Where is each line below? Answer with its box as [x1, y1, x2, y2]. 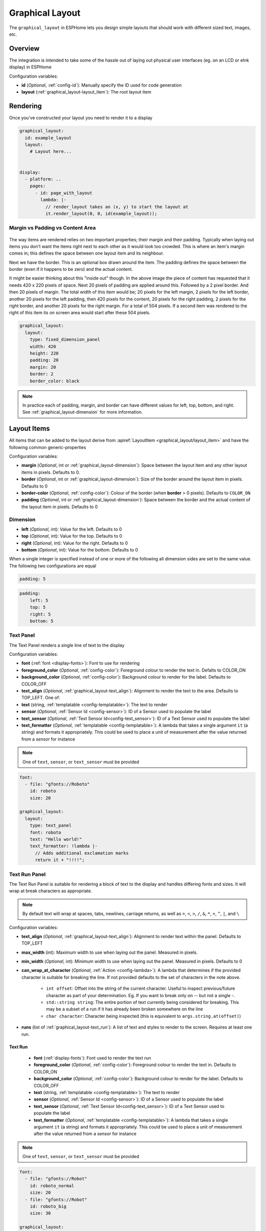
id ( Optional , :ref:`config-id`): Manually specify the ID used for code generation [21, 82, 182, 88]
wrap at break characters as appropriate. [9, 888, 92, 894]
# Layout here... [30, 149, 72, 155]
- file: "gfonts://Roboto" [25, 781, 90, 787]
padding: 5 [19, 576, 46, 582]
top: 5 [30, 605, 46, 610]
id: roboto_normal [30, 1183, 74, 1189]
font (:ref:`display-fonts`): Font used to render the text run [33, 1055, 151, 1061]
